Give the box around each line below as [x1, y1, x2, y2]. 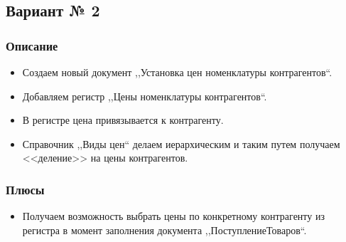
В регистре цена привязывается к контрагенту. [22, 112, 224, 127]
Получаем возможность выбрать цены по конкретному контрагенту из [22, 209, 325, 223]
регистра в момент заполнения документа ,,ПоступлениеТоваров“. [22, 222, 307, 237]
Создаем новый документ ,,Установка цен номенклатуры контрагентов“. [22, 65, 333, 79]
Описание [6, 36, 58, 54]
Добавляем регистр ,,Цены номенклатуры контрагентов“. [22, 88, 267, 103]
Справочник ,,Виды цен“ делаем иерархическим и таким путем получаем [22, 136, 340, 151]
